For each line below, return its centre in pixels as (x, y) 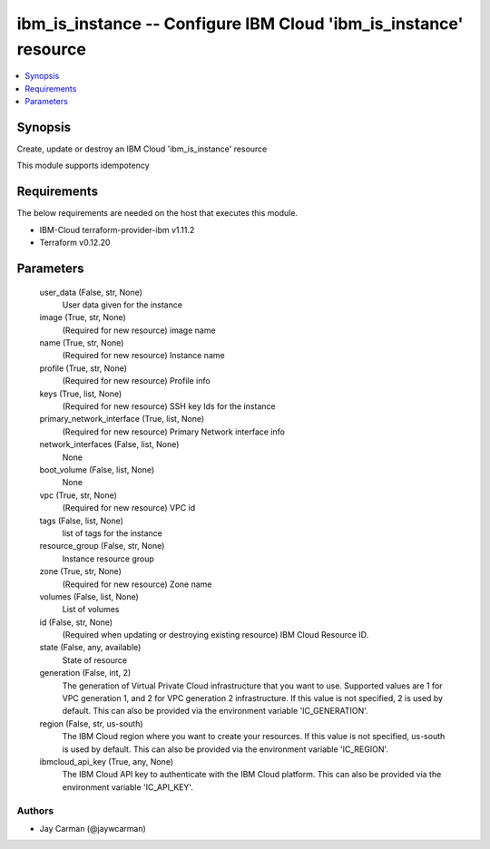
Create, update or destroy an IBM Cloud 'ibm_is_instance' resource (142, 149)
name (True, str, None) (82, 343)
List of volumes (91, 610)
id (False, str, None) (76, 622)
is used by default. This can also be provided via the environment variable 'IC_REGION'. (225, 749)
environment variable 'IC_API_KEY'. (128, 787)
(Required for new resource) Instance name (144, 356)
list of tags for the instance (112, 533)
